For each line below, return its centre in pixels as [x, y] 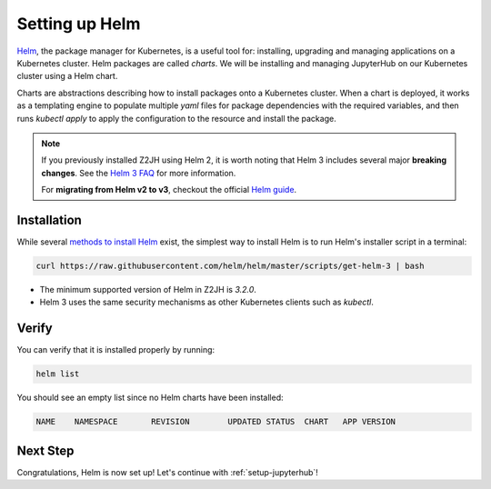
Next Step [45, 450]
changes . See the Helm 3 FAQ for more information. [139, 173]
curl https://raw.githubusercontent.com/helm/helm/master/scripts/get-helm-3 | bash [230, 265]
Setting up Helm [79, 24]
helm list [58, 374]
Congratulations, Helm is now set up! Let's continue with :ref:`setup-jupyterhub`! [167, 472]
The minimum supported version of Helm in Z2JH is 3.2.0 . [148, 289]
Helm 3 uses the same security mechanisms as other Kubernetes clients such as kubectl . [207, 302]
